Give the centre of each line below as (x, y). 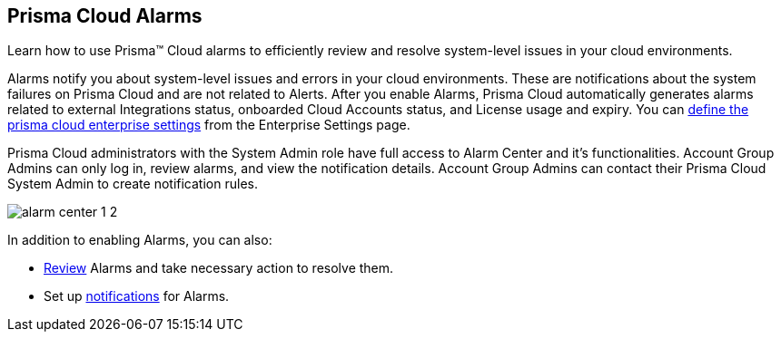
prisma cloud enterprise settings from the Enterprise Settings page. (209, 125)
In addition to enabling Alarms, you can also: (140, 240)
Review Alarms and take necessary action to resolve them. (219, 268)
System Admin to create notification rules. (133, 184)
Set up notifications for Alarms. (137, 296)
